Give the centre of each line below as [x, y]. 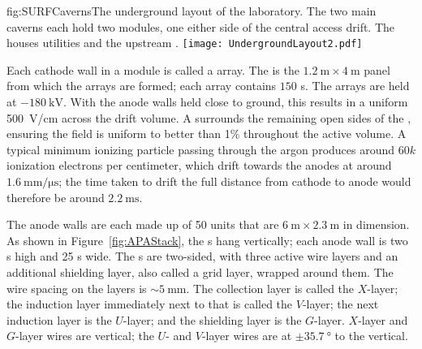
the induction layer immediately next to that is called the [150, 304]
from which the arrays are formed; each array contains [142, 86]
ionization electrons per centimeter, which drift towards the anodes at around [199, 165]
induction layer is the [59, 319]
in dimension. [376, 224]
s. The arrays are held [355, 86]
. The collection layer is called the [270, 288]
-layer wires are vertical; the [85, 336]
